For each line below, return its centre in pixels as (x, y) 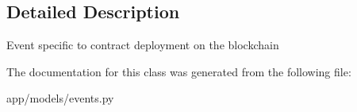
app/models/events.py (60, 98)
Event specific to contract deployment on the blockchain (143, 45)
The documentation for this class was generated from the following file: (179, 71)
